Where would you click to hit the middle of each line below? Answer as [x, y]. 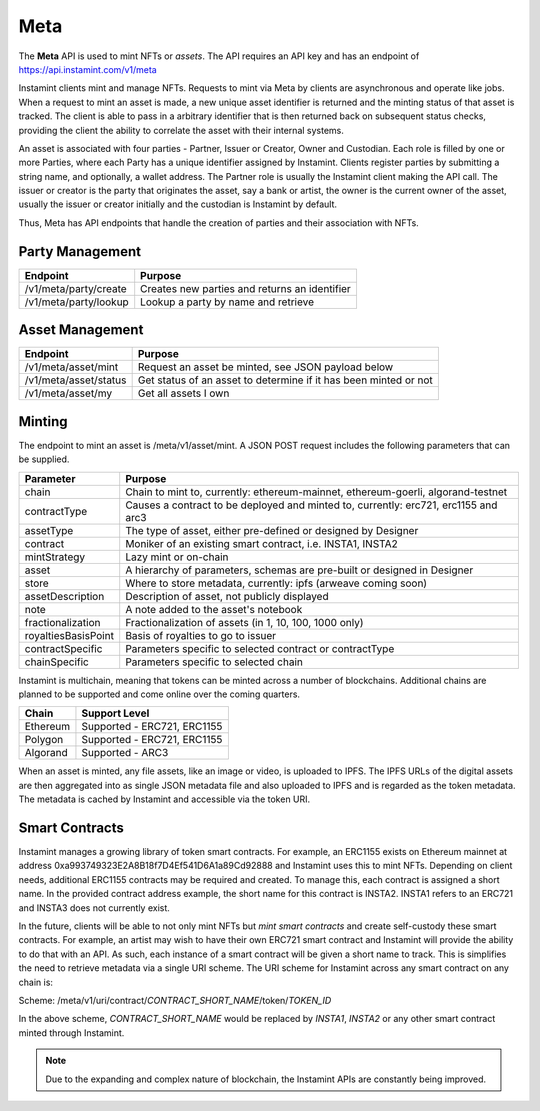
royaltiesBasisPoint [69, 635]
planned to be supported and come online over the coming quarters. [159, 694]
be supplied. [44, 459]
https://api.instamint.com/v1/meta [87, 69]
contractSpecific [63, 648]
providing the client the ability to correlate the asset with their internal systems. [181, 130]
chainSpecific [56, 662]
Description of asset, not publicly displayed [227, 596]
